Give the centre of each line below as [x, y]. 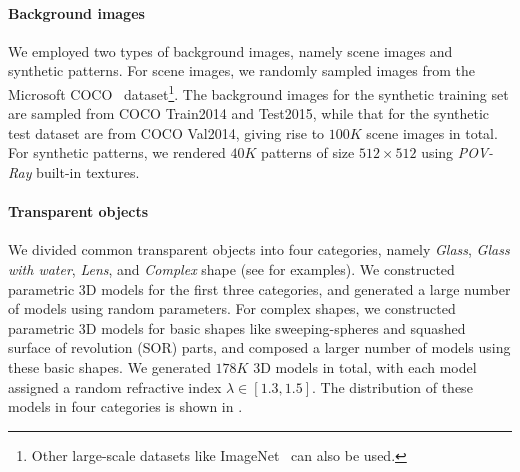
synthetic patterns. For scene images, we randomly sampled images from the [242, 70]
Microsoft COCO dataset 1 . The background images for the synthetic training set [258, 92]
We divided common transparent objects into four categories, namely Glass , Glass [259, 249]
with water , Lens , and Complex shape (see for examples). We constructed [231, 269]
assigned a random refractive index [115, 386]
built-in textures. [88, 172]
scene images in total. [432, 132]
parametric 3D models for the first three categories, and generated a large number [259, 288]
